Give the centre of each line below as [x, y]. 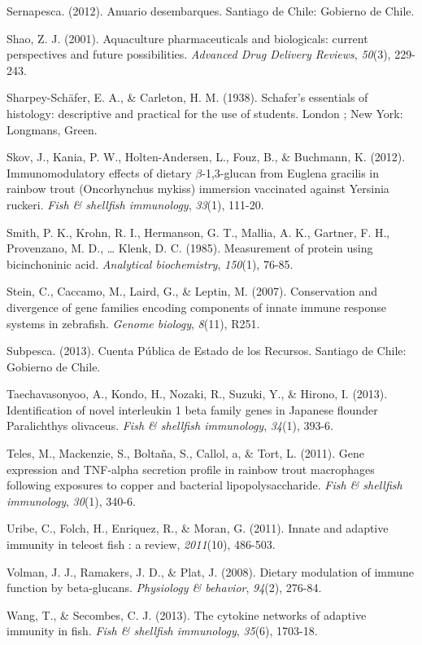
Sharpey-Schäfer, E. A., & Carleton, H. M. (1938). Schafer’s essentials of [187, 97]
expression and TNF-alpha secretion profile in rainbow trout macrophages [191, 469]
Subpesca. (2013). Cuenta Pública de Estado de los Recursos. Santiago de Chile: [207, 351]
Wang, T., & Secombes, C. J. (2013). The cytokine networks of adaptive [187, 614]
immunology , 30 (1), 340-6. [71, 500]
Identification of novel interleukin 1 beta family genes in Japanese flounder [192, 409]
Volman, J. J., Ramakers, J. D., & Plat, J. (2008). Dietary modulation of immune [211, 571]
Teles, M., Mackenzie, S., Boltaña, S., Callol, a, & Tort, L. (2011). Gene [186, 453]
